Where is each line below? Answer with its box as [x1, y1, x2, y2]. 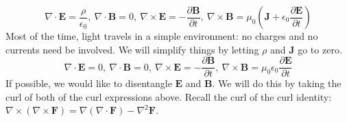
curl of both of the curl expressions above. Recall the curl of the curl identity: [5, 89, 332, 103]
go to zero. [298, 42, 342, 56]
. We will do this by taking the [212, 76, 342, 90]
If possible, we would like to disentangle [5, 76, 172, 90]
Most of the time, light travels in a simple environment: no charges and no [5, 29, 318, 42]
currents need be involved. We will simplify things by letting [5, 42, 259, 56]
